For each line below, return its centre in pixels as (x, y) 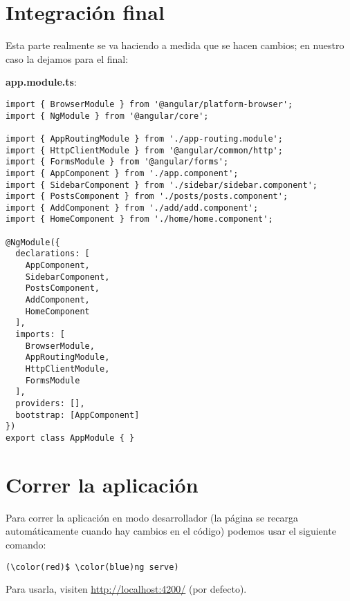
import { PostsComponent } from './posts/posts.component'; (147, 197)
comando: (26, 544)
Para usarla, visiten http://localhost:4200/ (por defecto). (126, 589)
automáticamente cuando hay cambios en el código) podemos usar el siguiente (171, 531)
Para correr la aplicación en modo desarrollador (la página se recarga (152, 517)
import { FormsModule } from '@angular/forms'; (117, 162)
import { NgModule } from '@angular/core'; (107, 116)
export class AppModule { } (70, 438)
